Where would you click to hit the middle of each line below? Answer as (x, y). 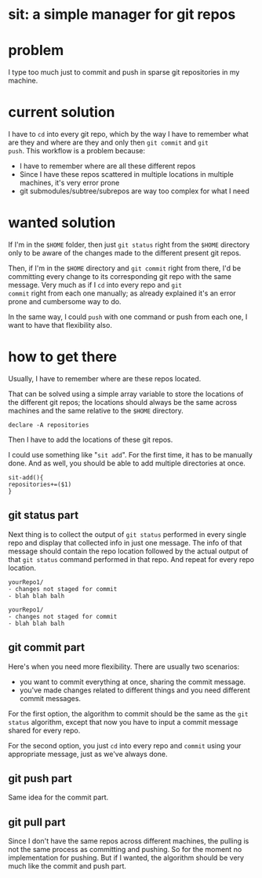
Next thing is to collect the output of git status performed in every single (127, 534)
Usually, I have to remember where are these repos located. (105, 378)
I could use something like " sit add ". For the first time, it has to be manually (130, 454)
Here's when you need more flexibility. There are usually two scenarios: (124, 667)
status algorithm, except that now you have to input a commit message (123, 722)
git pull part (37, 822)
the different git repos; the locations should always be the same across (123, 402)
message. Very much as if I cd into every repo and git (95, 285)
